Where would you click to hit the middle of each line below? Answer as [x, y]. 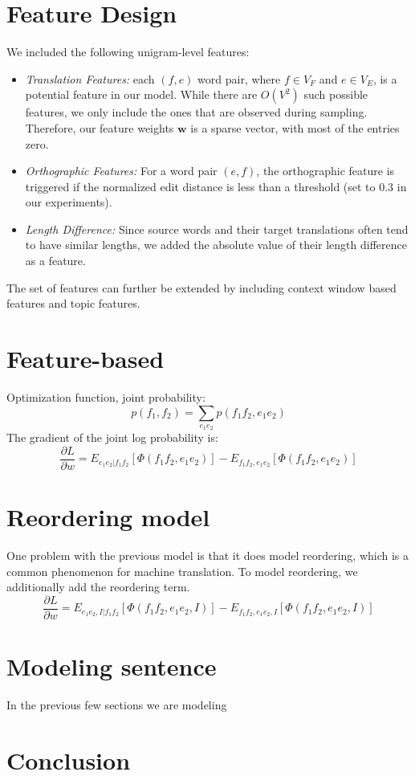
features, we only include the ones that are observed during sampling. [196, 112]
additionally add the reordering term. [98, 587]
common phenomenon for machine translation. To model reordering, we [182, 571]
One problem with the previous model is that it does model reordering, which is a [208, 555]
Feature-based [85, 359]
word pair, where [239, 78]
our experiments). [69, 202]
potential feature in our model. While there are [141, 94]
